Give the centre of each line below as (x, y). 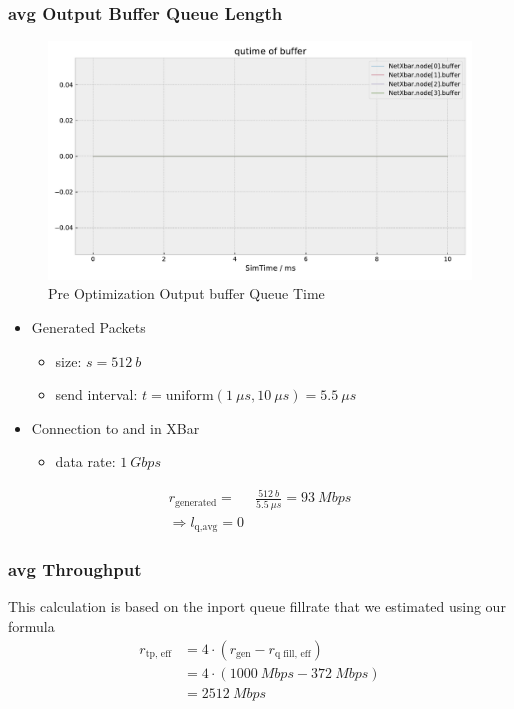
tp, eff (158, 654)
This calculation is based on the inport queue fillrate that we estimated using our (257, 606)
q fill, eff (292, 654)
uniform (189, 396)
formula (31, 626)
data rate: (85, 461)
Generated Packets (88, 326)
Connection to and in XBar (115, 427)
